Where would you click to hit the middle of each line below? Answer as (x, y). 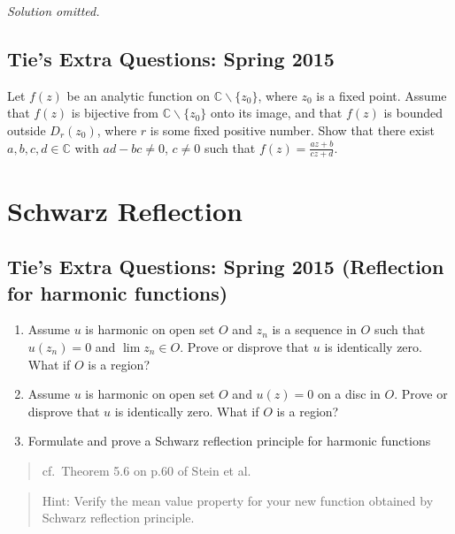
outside (27, 130)
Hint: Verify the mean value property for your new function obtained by (238, 500)
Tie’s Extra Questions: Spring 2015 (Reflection (226, 267)
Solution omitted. (54, 11)
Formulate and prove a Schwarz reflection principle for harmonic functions (229, 441)
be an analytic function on (139, 95)
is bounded (413, 113)
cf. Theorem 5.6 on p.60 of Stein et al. (147, 470)
